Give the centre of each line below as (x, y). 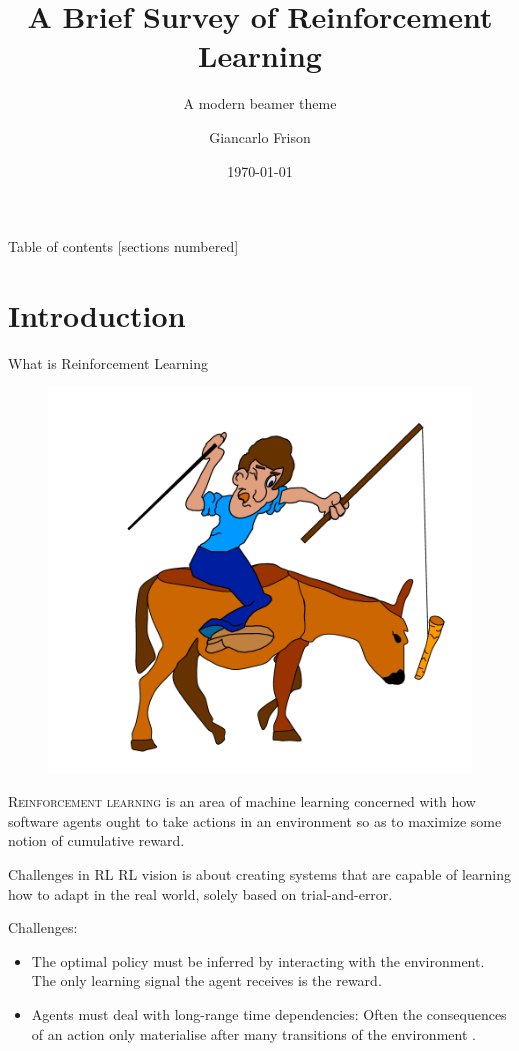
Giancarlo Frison (260, 136)
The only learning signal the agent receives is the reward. (206, 980)
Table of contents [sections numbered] (123, 246)
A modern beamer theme (260, 103)
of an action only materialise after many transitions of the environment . (253, 1033)
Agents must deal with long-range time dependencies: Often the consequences (269, 1013)
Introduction (97, 314)
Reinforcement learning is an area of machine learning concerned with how (242, 801)
